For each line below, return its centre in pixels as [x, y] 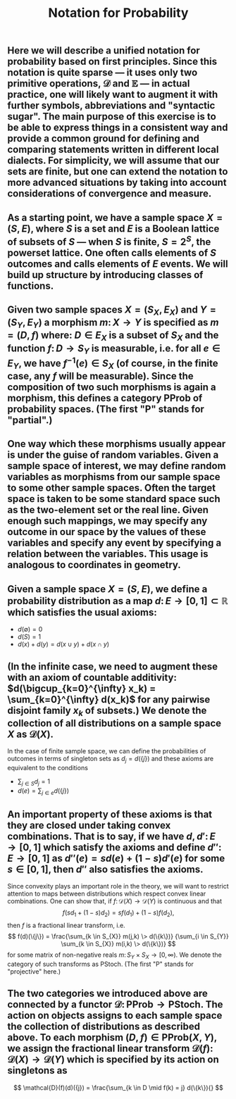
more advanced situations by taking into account [117, 183]
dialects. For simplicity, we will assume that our [113, 161]
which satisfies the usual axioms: [82, 612]
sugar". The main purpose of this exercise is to [112, 117]
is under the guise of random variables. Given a [113, 455]
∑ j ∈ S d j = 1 [34, 782]
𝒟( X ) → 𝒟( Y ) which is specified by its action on [113, 1060]
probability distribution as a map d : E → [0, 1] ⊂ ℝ [118, 601]
